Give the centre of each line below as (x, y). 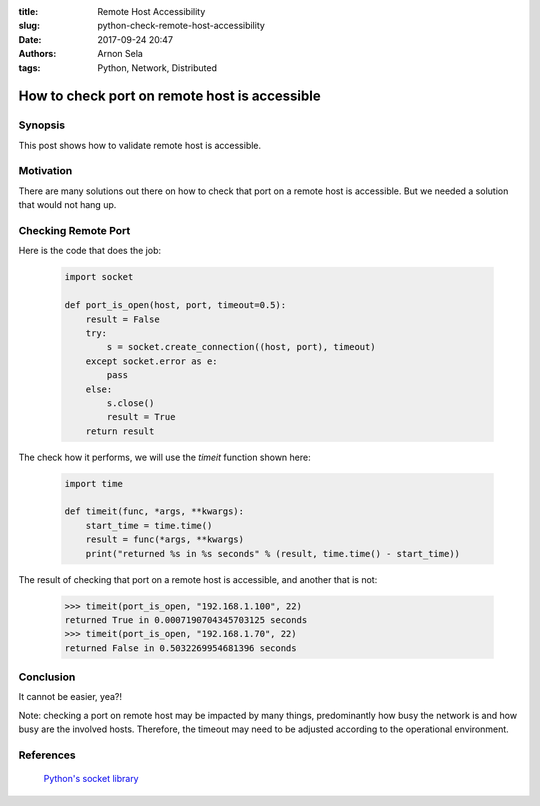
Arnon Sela (120, 54)
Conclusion (47, 677)
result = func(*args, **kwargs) (165, 539)
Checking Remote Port (74, 231)
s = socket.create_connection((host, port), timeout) (241, 347)
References (47, 755)
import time (94, 483)
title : (28, 11)
